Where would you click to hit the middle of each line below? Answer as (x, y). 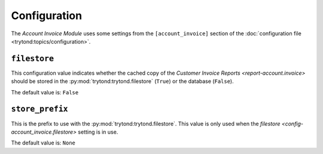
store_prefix (39, 109)
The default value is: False (45, 92)
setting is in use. (98, 132)
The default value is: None (43, 143)
